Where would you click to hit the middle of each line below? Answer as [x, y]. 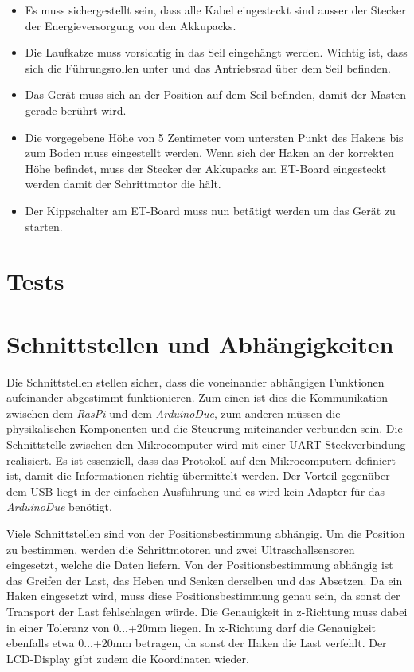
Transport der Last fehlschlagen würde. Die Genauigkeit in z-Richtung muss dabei [207, 611]
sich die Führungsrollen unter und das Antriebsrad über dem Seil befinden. [208, 67]
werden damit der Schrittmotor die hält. [123, 184]
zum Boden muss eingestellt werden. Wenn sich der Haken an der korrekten [209, 153]
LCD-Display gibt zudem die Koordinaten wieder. [128, 658]
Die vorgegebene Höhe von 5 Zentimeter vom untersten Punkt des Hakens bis [214, 137]
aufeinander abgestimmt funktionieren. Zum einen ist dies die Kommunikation [197, 397]
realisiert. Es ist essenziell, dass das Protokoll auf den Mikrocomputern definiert [201, 460]
